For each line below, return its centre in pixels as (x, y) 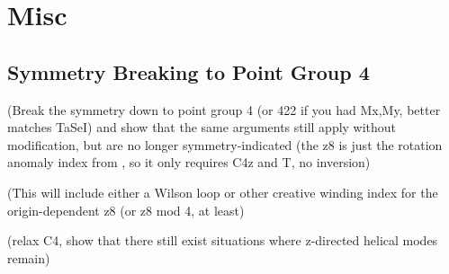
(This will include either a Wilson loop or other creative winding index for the (223, 192)
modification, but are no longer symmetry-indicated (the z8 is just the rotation (225, 144)
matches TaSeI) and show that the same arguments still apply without (202, 127)
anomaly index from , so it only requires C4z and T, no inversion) (189, 162)
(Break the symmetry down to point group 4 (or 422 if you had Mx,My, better (224, 109)
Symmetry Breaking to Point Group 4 (189, 71)
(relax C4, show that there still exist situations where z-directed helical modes (223, 240)
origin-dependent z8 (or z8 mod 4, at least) (126, 210)
